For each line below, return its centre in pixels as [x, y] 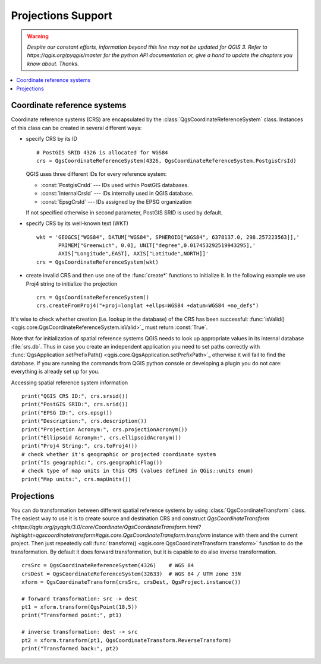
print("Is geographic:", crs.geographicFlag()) [92, 463]
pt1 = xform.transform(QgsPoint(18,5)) [80, 607]
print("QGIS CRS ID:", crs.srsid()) [75, 396]
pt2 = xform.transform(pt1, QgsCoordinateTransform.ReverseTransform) [127, 640]
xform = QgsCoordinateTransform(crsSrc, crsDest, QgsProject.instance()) [131, 582]
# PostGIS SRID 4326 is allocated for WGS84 [103, 152]
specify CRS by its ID [51, 139]
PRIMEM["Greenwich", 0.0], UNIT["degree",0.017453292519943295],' [157, 246]
